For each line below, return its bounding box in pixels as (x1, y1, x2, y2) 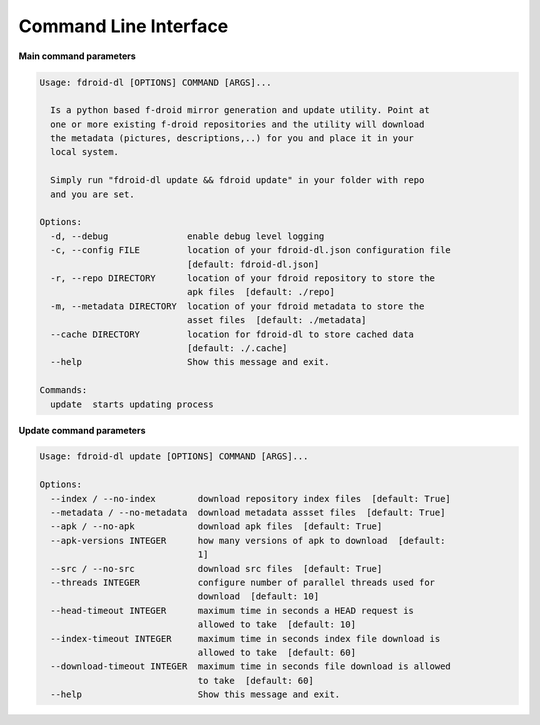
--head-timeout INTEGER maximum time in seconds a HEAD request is (50, 605, 415, 616)
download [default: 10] (197, 591, 320, 602)
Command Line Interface (18, 15, 229, 37)
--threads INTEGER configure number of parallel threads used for (50, 577, 435, 588)
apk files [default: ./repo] (186, 286, 335, 298)
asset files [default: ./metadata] (186, 315, 367, 326)
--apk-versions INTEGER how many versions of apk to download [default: (50, 535, 446, 546)
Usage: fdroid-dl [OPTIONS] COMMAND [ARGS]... (39, 76, 272, 88)
